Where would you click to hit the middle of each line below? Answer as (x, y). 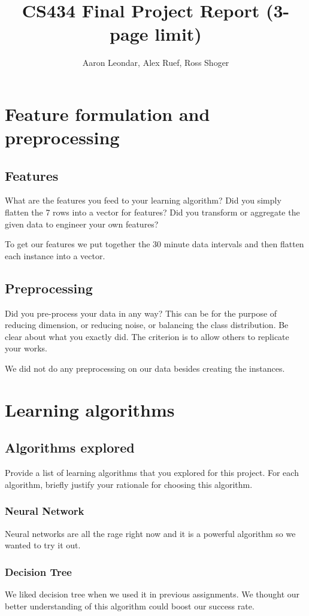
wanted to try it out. (43, 545)
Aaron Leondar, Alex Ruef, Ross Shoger (156, 63)
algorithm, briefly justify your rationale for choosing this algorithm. (129, 484)
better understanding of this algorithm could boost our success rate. (130, 606)
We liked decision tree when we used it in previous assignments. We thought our (152, 594)
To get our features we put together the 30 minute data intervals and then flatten (154, 244)
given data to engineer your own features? (82, 224)
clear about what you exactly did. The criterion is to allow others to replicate (147, 336)
